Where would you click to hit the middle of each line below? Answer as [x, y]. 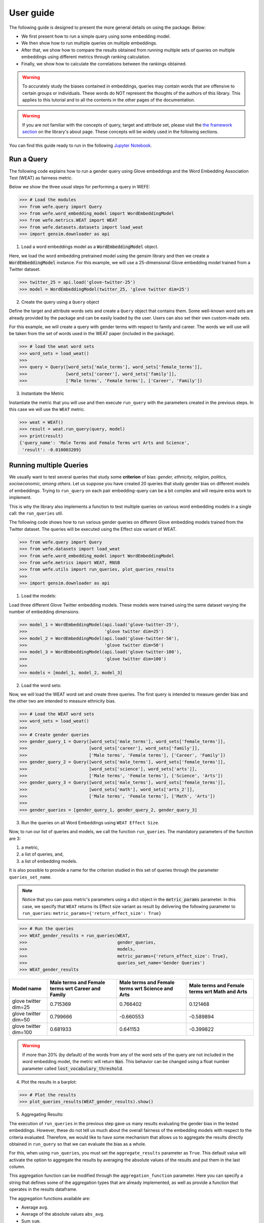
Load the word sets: [41, 685]
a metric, [30, 847]
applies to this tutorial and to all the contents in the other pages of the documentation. [109, 100]
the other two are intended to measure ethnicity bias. [62, 701]
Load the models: [39, 596]
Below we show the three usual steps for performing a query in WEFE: [80, 187]
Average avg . [35, 1207]
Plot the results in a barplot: [49, 1082]
